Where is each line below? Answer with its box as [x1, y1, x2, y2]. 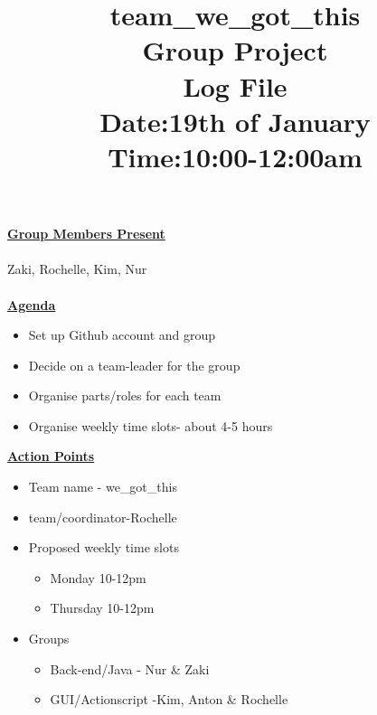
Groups [28, 629, 70, 648]
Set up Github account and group [28, 325, 216, 344]
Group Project [142, 32, 328, 69]
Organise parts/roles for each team [28, 386, 221, 405]
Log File [183, 67, 287, 104]
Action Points [7, 447, 95, 466]
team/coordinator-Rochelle [28, 507, 177, 526]
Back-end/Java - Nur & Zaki [50, 659, 210, 678]
